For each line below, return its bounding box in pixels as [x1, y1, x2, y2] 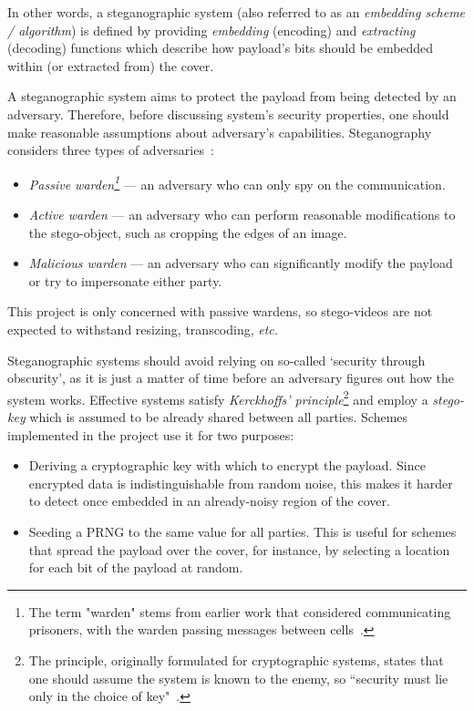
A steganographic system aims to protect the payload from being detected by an [7, 87, 457, 106]
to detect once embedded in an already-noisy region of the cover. [28, 491, 390, 510]
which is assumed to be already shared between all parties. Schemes [29, 407, 408, 426]
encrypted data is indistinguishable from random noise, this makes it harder [28, 473, 453, 492]
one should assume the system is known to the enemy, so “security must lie [28, 668, 448, 687]
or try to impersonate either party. [28, 271, 222, 290]
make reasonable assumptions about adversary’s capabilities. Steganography [7, 122, 432, 141]
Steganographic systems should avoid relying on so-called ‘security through [7, 350, 426, 369]
